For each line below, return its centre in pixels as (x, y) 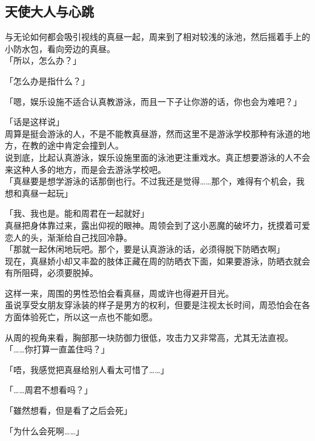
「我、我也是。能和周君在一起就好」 (77, 213)
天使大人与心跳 (49, 11)
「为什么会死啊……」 (45, 430)
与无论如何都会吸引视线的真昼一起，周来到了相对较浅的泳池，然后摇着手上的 (157, 37)
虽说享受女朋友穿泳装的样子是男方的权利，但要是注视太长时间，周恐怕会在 (153, 305)
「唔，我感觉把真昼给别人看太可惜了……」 (87, 369)
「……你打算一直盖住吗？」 (57, 349)
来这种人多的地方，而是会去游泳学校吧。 (85, 169)
